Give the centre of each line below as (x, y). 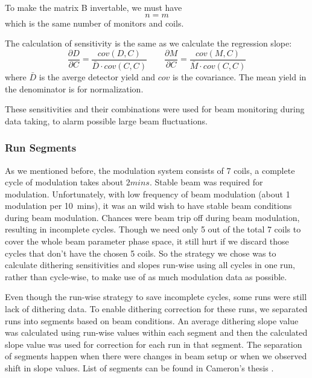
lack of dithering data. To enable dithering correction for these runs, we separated (156, 309)
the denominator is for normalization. (74, 88)
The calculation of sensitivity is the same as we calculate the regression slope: (148, 43)
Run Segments (41, 148)
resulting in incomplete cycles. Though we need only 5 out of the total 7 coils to (153, 229)
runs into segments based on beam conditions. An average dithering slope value (152, 320)
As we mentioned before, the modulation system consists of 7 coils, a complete (150, 170)
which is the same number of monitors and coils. (94, 23)
